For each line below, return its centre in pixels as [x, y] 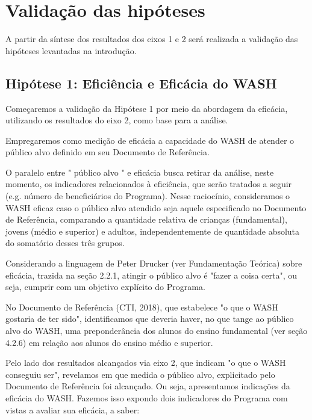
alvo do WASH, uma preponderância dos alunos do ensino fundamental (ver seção [157, 331]
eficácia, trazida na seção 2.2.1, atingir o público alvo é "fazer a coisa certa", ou [151, 275]
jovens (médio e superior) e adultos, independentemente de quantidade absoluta [153, 231]
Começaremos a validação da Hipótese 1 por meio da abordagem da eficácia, [147, 108]
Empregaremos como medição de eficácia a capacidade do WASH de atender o [150, 140]
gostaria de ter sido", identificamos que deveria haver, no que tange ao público [150, 319]
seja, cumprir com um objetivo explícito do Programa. [105, 287]
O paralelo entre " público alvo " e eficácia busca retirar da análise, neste [140, 172]
